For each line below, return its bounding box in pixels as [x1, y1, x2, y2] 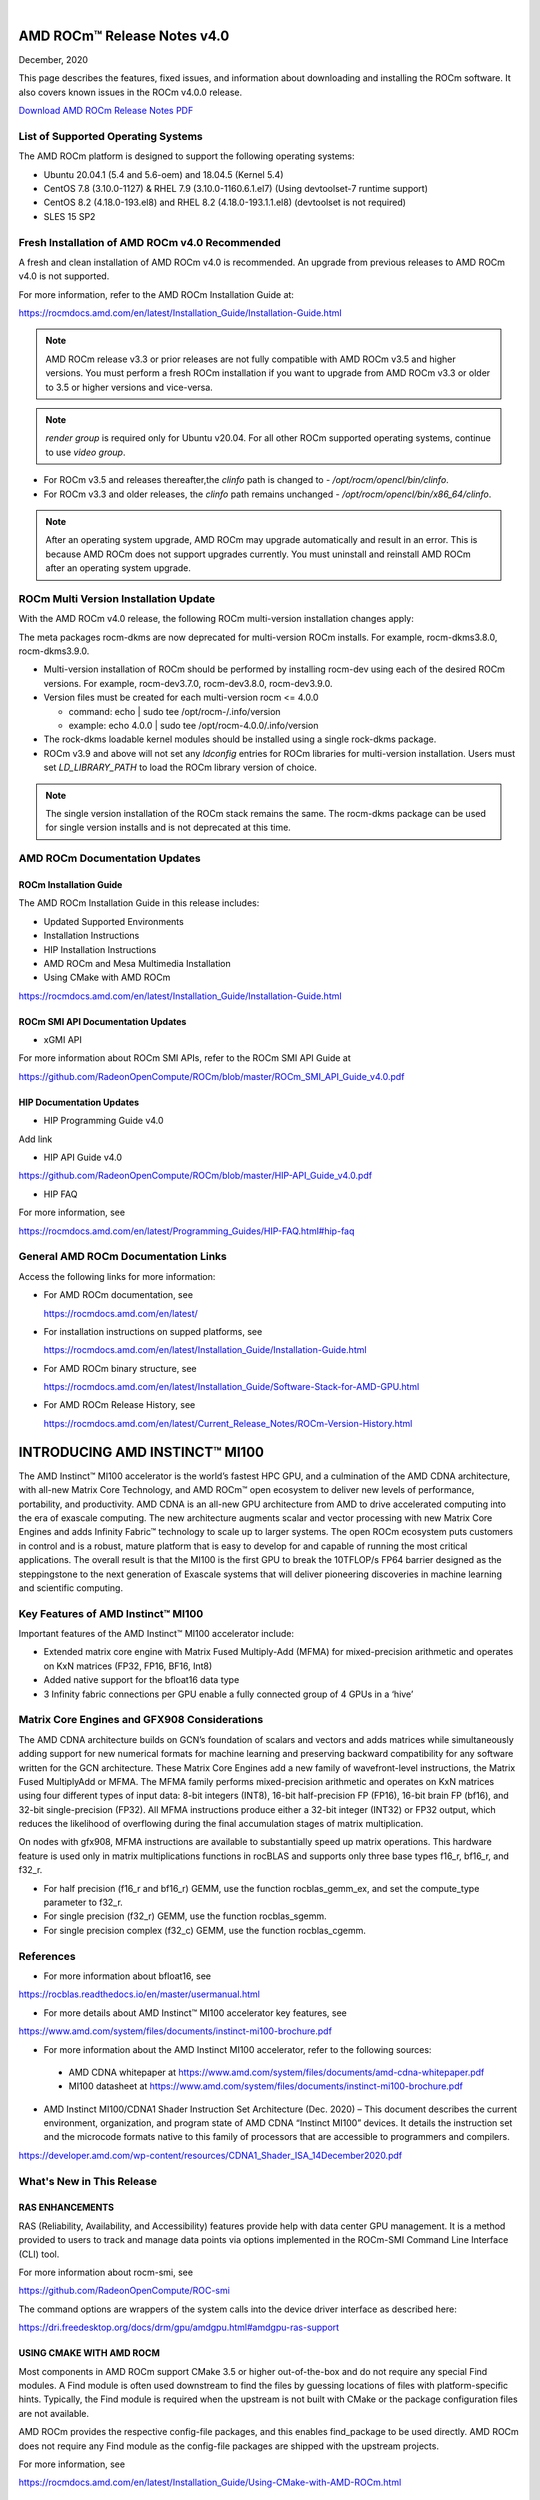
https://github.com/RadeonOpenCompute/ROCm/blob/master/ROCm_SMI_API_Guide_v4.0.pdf [18, 1070, 405, 1082]
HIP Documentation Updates [18, 1096, 140, 1108]
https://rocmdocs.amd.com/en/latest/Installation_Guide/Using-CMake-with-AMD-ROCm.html [18, 2476, 402, 2489]
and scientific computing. [18, 1581, 124, 1594]
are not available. [18, 2407, 90, 2419]
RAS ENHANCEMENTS [18, 2201, 115, 2214]
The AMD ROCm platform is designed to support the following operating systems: [18, 150, 355, 162]
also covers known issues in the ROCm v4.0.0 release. [18, 86, 243, 98]
